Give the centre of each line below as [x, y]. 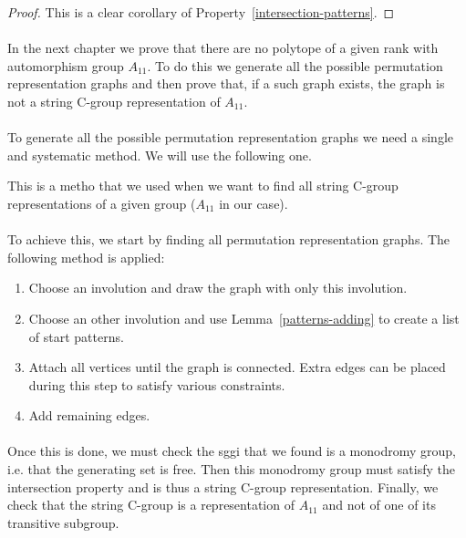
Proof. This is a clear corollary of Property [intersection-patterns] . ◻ [201, 12]
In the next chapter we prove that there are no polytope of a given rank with [223, 48]
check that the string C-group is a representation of [151, 505]
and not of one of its [379, 505]
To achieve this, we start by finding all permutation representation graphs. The [229, 239]
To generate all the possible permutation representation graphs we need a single [231, 137]
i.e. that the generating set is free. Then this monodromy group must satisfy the [231, 469]
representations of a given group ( [102, 203]
